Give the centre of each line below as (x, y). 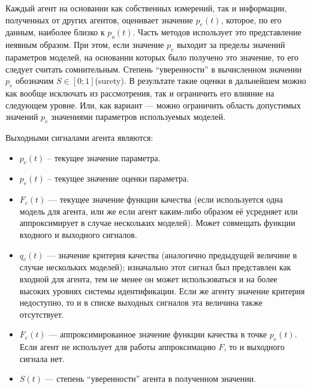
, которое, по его (251, 19)
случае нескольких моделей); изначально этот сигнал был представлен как (155, 267)
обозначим (35, 81)
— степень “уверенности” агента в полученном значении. (151, 379)
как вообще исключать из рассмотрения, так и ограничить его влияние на (140, 93)
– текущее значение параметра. (104, 157)
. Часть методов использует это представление (217, 32)
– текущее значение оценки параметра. (118, 178)
